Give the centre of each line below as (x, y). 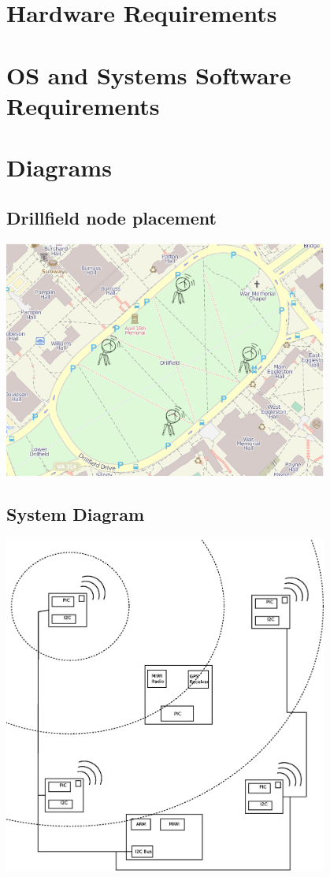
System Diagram (76, 514)
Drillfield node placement (111, 217)
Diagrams (59, 167)
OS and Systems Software (149, 74)
